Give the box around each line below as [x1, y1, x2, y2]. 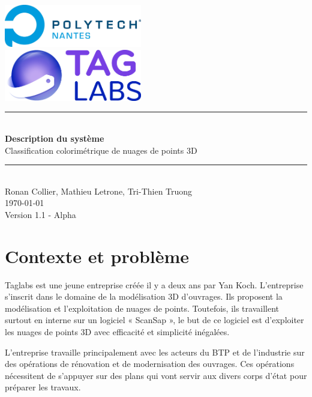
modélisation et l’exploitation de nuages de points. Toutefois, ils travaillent [5, 302, 280, 314]
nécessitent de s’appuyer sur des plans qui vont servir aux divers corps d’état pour [5, 369, 307, 381]
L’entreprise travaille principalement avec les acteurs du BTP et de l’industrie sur [5, 345, 305, 358]
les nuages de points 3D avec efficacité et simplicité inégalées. [5, 326, 230, 338]
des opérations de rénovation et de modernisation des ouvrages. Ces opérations [5, 357, 295, 370]
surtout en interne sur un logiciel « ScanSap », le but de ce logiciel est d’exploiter [5, 314, 304, 326]
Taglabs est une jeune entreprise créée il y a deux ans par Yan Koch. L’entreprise [5, 278, 304, 291]
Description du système [5, 132, 104, 144]
